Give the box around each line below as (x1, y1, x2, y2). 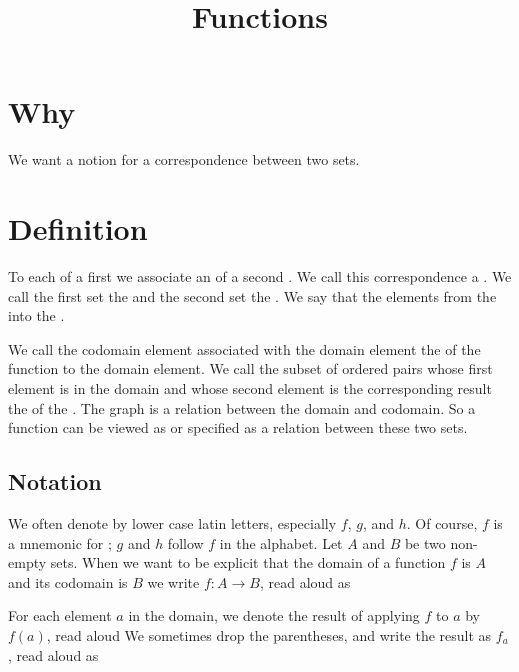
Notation (8, 466, 102, 497)
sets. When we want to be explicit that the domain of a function (50, 552, 446, 573)
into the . (8, 305, 65, 326)
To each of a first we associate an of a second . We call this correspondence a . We (8, 266, 512, 287)
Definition (8, 208, 148, 249)
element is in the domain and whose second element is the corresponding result (8, 378, 492, 398)
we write (147, 571, 200, 592)
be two (404, 532, 446, 553)
